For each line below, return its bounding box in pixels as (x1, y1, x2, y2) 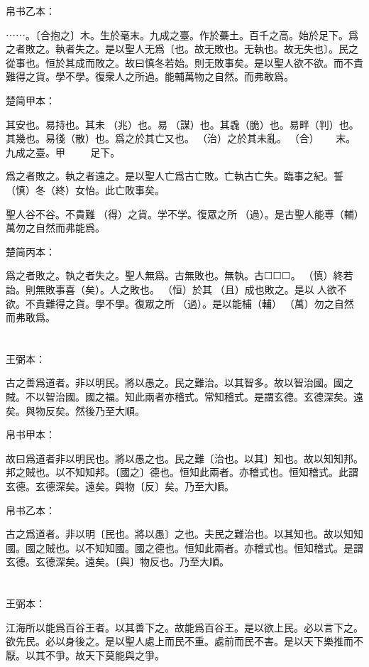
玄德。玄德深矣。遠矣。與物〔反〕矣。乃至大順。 (6, 479, 234, 494)
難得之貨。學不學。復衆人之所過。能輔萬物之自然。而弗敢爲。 (6, 69, 294, 84)
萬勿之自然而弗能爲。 (6, 220, 105, 235)
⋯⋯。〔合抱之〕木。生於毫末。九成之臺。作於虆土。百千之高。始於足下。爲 (6, 27, 358, 42)
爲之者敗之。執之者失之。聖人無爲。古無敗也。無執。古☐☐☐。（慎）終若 (6, 268, 353, 283)
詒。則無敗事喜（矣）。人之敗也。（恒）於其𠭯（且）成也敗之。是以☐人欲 (6, 281, 337, 296)
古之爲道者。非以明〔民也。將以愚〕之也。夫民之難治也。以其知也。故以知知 (6, 526, 363, 541)
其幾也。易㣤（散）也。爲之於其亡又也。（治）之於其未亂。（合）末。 (6, 131, 356, 146)
